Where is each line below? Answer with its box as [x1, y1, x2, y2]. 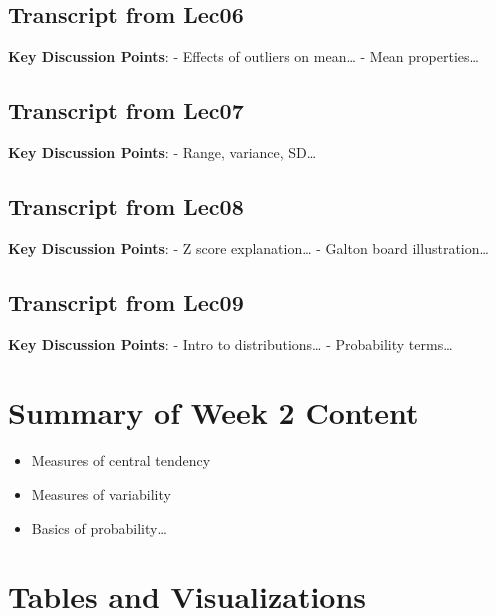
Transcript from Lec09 [8, 286, 244, 317]
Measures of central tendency [31, 450, 211, 471]
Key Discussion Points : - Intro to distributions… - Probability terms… [8, 333, 453, 354]
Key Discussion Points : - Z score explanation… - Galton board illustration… [8, 237, 489, 258]
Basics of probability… [31, 517, 167, 538]
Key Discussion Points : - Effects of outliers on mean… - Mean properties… [8, 46, 479, 67]
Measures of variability [31, 483, 171, 504]
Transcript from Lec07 [8, 95, 244, 126]
